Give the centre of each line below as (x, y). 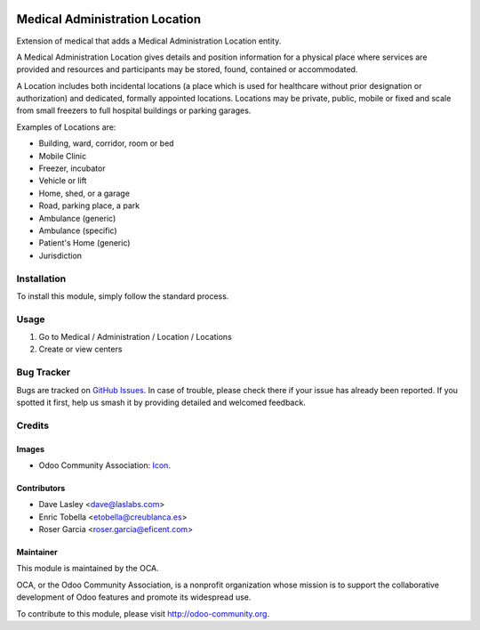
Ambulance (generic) (77, 218)
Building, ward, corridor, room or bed (106, 143)
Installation (41, 279)
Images (30, 448)
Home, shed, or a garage (84, 193)
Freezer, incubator (72, 168)
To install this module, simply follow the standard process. (123, 296)
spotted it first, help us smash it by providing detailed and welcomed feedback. (161, 402)
